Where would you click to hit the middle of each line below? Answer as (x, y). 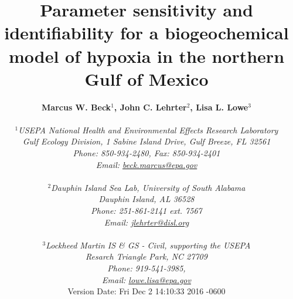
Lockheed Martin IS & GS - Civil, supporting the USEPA (148, 245)
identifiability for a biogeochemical (146, 33)
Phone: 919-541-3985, (146, 268)
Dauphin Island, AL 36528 (146, 199)
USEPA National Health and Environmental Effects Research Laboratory (148, 130)
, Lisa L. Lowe (219, 107)
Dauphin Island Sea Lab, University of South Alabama (148, 187)
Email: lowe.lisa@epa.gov (146, 279)
